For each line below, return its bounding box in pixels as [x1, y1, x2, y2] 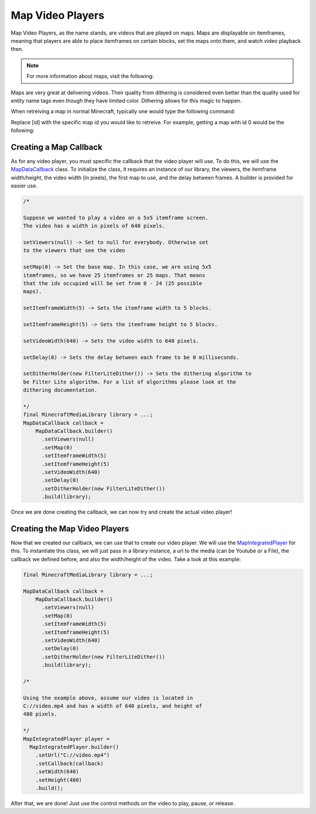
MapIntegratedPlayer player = [23, 735, 110, 742]
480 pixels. [23, 711, 58, 718]
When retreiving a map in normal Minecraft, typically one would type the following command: [11, 108, 235, 115]
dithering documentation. [23, 387, 98, 394]
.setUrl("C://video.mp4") [35, 752, 110, 759]
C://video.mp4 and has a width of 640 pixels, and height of [23, 703, 202, 710]
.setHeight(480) [35, 776, 82, 783]
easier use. [11, 182, 38, 189]
